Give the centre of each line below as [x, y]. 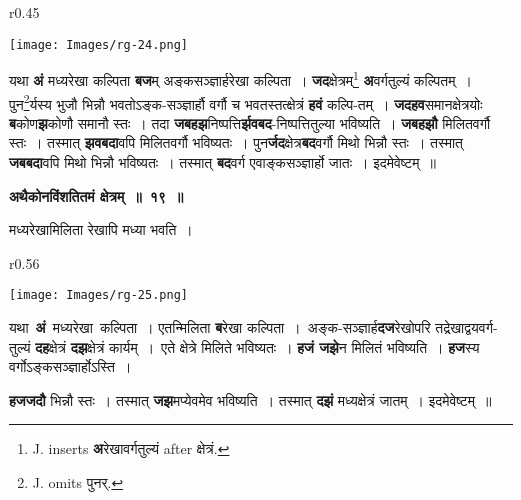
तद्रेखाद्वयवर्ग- [466, 326]
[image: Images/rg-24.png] [98, 44]
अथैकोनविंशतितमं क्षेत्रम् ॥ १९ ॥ [96, 195]
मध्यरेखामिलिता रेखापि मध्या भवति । [101, 229]
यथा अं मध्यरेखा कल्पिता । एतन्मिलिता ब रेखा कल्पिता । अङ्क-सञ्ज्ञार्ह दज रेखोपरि [220, 326]
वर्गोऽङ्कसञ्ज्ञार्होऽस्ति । [70, 366]
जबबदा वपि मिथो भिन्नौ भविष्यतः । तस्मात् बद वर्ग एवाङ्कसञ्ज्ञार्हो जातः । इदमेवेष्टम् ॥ [222, 161]
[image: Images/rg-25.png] [98, 295]
